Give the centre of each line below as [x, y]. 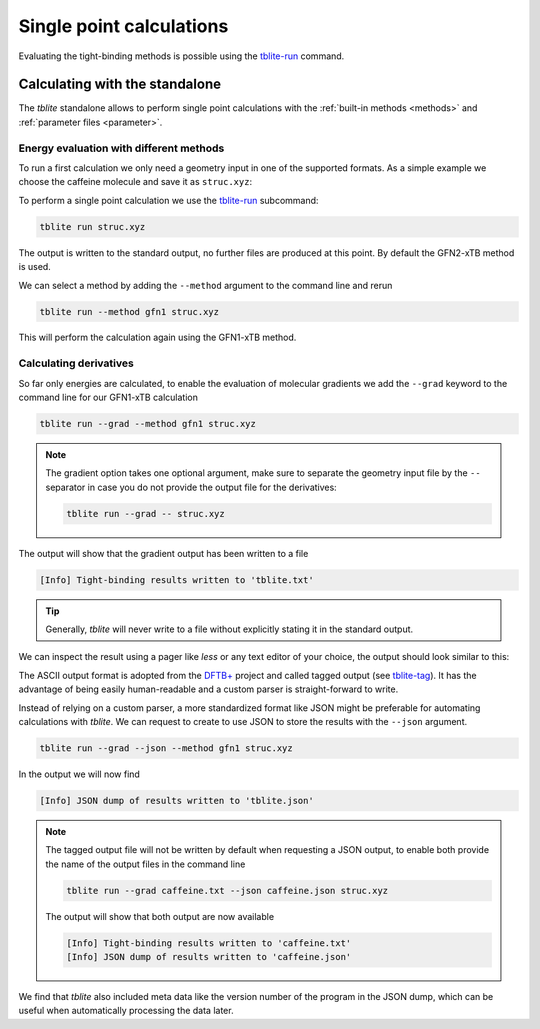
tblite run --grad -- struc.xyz [145, 513]
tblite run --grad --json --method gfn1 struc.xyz [166, 748]
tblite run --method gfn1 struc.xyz [129, 311]
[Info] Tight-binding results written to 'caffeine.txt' [209, 943]
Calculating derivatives [76, 363]
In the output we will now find [79, 774]
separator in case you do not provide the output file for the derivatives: [191, 487]
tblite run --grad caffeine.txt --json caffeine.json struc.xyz [227, 890]
